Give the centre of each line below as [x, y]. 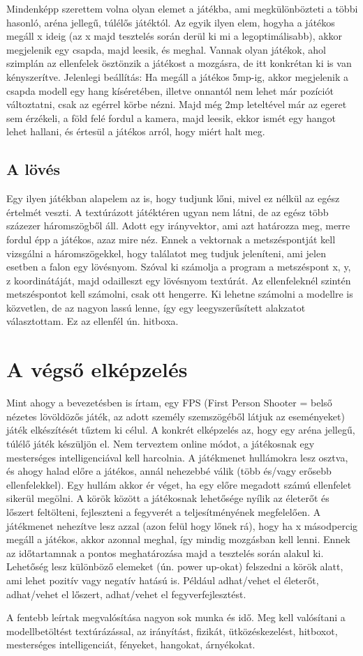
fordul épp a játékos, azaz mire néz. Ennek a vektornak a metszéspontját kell [171, 239]
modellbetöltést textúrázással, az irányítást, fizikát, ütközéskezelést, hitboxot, [172, 631]
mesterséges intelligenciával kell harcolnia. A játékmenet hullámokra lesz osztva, [177, 457]
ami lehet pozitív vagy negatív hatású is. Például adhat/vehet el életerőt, [163, 580]
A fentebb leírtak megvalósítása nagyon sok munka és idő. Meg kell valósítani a [176, 617]
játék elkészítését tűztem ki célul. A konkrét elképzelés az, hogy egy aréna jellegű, [181, 430]
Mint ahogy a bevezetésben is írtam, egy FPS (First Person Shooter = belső [169, 403]
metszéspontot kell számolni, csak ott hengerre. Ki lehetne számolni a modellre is [180, 294]
